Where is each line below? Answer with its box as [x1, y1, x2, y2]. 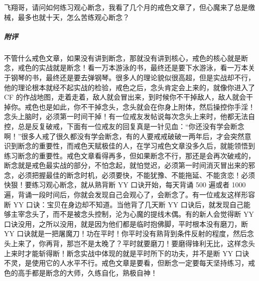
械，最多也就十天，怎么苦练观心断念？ [4, 11, 129, 22]
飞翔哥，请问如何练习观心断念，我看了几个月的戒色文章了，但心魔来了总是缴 [4, 2, 255, 12]
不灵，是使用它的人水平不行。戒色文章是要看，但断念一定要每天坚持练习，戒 [4, 258, 255, 268]
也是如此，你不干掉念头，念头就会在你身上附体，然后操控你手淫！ [38, 101, 255, 112]
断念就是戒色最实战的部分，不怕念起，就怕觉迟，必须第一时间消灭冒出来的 [4, 160, 248, 170]
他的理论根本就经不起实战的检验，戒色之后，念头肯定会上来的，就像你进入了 [4, 82, 255, 92]
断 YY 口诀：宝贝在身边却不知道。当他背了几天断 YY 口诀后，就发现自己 [4, 199, 244, 209]
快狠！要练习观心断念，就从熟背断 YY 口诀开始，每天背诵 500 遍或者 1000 [4, 179, 246, 190]
